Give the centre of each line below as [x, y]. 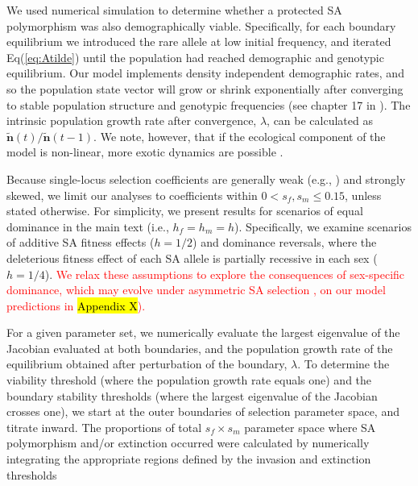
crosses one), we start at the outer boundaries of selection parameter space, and [203, 411]
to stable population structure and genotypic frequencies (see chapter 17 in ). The [209, 104]
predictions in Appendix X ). [76, 305]
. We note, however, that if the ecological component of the [240, 136]
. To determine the [344, 364]
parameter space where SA [310, 427]
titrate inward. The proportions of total [104, 427]
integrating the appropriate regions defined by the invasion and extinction [189, 459]
